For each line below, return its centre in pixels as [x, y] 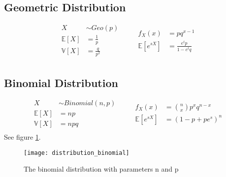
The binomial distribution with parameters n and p [101, 168]
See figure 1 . [22, 137]
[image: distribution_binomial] [77, 153]
